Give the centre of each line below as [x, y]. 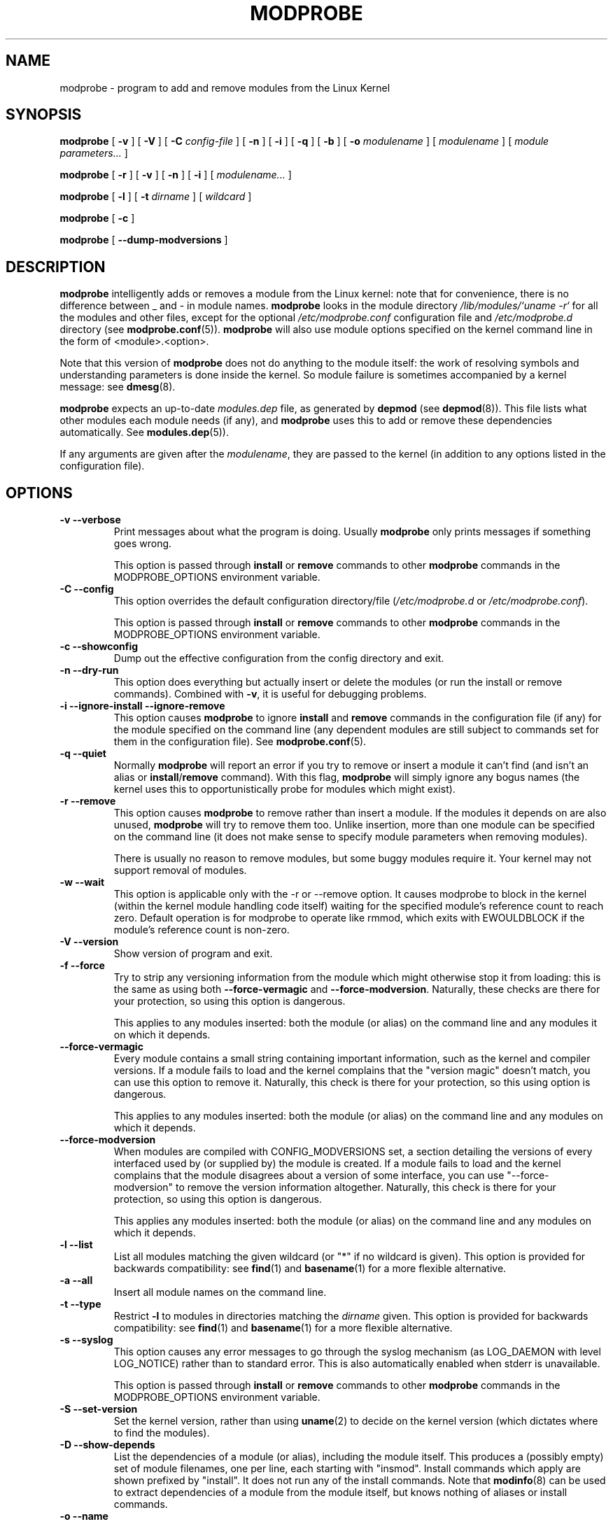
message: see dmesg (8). [118, 387]
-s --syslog [86, 1340]
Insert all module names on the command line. [220, 1292]
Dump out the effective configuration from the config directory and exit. [279, 658]
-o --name [84, 1516]
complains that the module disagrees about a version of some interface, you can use [309, 1176]
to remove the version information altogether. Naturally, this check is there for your [366, 1187]
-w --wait [82, 882]
